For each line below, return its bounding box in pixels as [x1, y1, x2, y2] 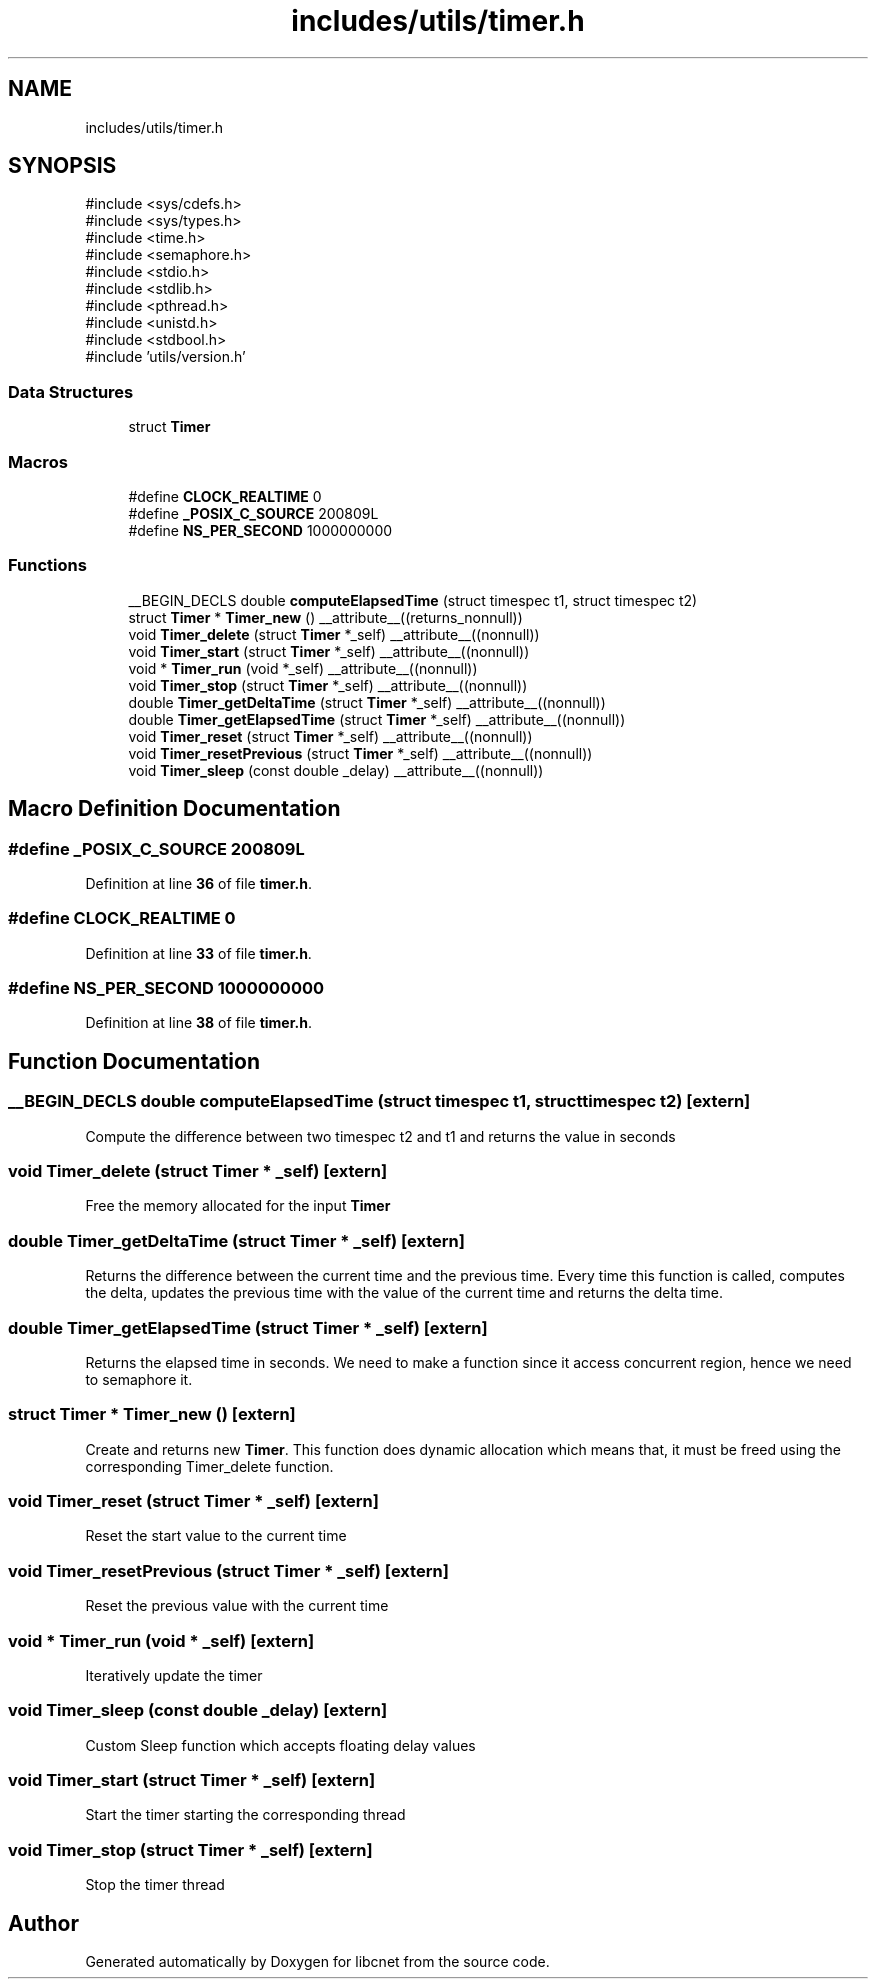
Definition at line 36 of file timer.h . [85, 874, 312, 892]
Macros [8, 451, 68, 472]
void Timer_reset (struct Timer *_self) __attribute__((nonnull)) [128, 727, 533, 745]
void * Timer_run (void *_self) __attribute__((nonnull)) [128, 659, 478, 677]
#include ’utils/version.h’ [85, 348, 246, 366]
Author [8, 1910, 79, 1936]
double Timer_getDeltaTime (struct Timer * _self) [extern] [8, 1230, 465, 1251]
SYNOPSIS [8, 153, 117, 179]
